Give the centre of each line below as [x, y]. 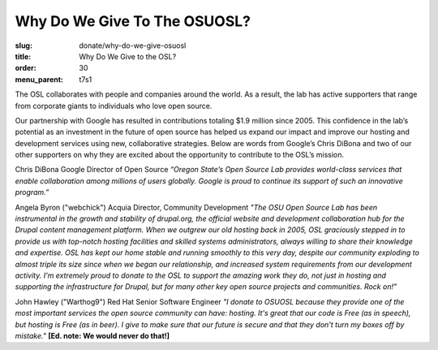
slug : [24, 45]
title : [23, 56]
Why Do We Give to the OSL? [128, 56]
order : [26, 68]
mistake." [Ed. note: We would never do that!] [92, 335]
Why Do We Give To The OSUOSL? [133, 21]
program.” [32, 192]
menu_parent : [39, 79]
